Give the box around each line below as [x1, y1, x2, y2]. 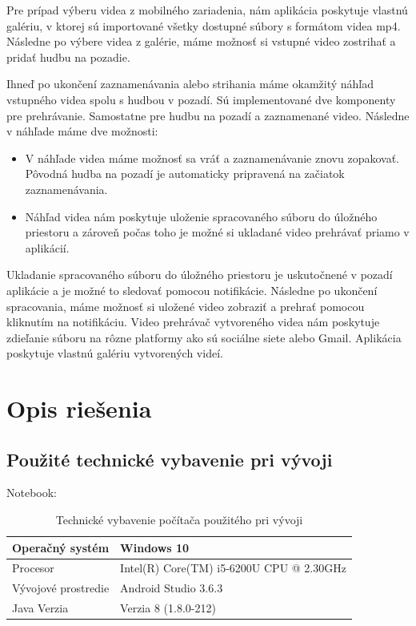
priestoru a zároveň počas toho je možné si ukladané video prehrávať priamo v [25, 224, 410, 240]
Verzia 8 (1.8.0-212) [120, 600, 216, 616]
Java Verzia [12, 600, 69, 616]
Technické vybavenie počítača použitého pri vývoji [55, 511, 303, 528]
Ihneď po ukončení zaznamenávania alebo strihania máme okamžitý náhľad [6, 75, 374, 92]
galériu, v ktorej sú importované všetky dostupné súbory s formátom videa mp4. [6, 17, 401, 34]
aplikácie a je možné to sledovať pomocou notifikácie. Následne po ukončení [6, 281, 378, 298]
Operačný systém [12, 539, 110, 555]
